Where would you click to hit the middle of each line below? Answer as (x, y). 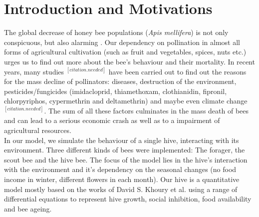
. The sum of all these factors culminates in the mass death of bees (146, 110)
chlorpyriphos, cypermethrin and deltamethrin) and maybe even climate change (126, 101)
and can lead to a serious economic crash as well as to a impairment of (112, 120)
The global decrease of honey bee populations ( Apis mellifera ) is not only (116, 32)
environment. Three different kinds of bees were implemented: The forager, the (125, 150)
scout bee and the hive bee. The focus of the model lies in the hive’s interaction (126, 159)
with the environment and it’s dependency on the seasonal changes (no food (120, 169)
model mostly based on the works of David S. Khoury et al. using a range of (121, 189)
